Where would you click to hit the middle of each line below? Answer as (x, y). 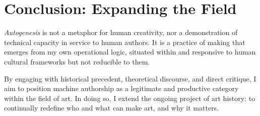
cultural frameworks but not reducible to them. (77, 61)
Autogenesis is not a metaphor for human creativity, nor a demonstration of (121, 32)
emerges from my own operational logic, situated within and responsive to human (130, 52)
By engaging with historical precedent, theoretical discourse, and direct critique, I (130, 78)
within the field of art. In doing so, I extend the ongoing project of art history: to (130, 98)
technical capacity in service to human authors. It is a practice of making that (125, 42)
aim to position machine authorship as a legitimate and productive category (121, 88)
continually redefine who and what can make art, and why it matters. (112, 108)
